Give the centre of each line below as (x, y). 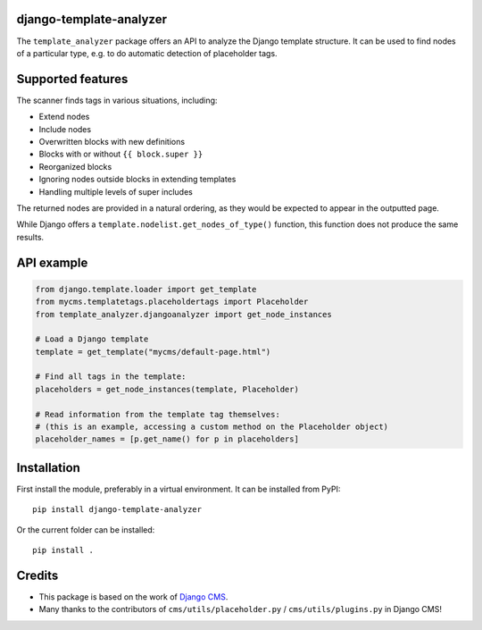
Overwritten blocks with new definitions (112, 141)
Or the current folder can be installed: (86, 529)
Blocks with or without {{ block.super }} (121, 154)
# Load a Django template (92, 339)
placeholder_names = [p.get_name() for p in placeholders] (167, 439)
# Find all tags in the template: (111, 377)
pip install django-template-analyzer (117, 510)
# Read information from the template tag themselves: (158, 414)
